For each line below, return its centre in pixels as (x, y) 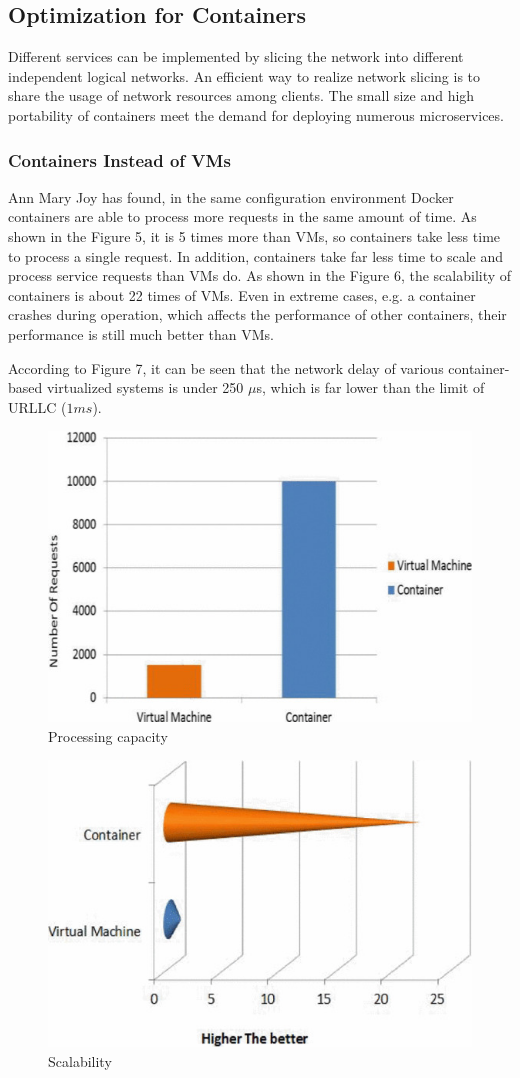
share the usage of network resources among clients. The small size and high (241, 95)
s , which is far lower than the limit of (370, 387)
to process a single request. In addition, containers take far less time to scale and (255, 255)
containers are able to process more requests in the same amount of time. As (242, 216)
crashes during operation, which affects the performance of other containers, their (257, 314)
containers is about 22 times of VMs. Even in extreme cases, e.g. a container (242, 294)
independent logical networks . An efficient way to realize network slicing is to (244, 75)
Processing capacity (108, 735)
